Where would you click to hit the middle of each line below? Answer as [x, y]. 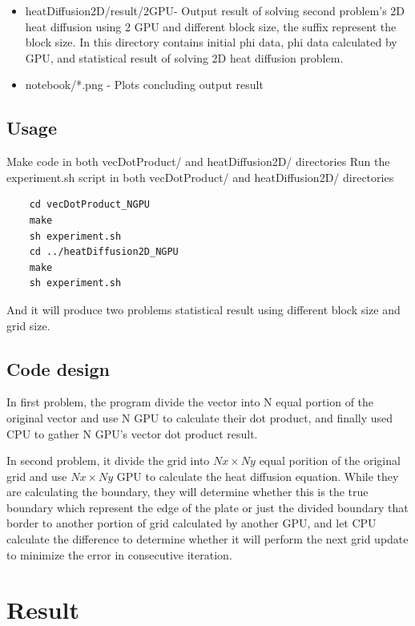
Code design [58, 368]
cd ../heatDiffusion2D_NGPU [104, 252]
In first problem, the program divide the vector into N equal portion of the [190, 402]
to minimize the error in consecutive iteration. [119, 554]
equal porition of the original [330, 460]
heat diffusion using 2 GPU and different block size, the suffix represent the [211, 26]
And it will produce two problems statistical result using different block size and [203, 309]
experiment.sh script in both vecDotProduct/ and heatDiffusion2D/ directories [200, 177]
